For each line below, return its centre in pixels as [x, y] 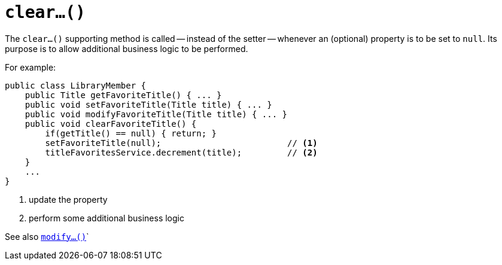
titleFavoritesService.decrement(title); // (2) [181, 152]
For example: [31, 67]
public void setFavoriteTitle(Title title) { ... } [148, 104]
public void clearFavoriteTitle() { [111, 124]
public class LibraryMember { [76, 85]
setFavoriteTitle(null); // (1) [181, 143]
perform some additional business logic [107, 218]
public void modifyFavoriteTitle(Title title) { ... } [156, 114]
